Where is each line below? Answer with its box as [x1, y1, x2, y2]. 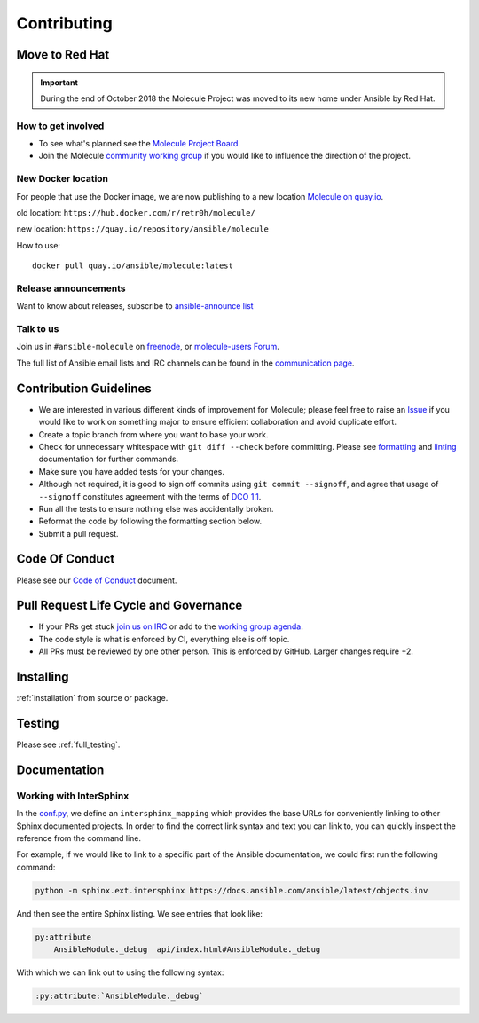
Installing [16, 670, 70, 685]
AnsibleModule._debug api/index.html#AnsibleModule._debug [53, 945, 321, 955]
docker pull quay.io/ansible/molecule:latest [32, 261, 234, 271]
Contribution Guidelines [16, 381, 153, 396]
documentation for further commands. [38, 453, 179, 465]
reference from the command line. [16, 833, 142, 844]
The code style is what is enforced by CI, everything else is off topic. [38, 633, 290, 644]
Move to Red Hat [16, 47, 110, 62]
